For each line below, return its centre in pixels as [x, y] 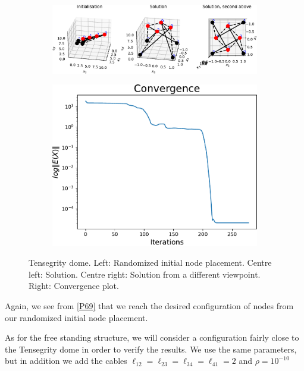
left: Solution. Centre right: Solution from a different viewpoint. [145, 274]
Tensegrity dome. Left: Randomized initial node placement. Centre [150, 262]
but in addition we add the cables [66, 361]
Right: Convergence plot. [74, 286]
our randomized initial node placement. [76, 317]
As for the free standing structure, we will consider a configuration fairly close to [152, 337]
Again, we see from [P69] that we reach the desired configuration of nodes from [149, 306]
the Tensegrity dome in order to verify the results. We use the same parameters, [151, 349]
